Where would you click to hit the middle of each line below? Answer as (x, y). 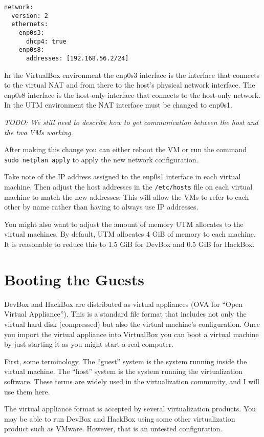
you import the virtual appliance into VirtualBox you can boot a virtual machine (131, 334)
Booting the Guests (74, 279)
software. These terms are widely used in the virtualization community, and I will (132, 381)
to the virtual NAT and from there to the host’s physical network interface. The (130, 85)
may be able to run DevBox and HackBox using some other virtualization (120, 418)
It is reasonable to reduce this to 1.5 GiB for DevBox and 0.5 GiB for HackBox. (129, 244)
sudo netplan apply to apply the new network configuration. (101, 159)
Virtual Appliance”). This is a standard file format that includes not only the (125, 314)
